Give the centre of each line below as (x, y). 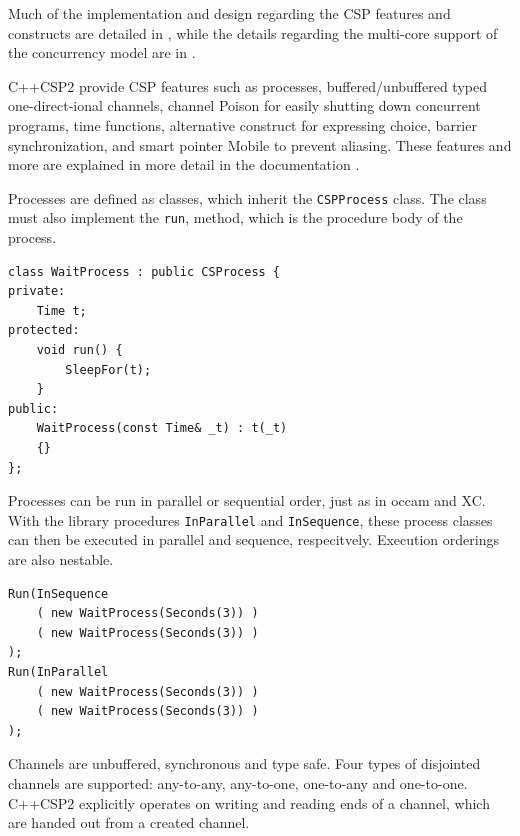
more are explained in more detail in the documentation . (184, 164)
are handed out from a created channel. (129, 822)
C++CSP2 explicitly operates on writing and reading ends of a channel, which (249, 802)
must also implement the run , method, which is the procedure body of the (235, 217)
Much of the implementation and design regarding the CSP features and (229, 13)
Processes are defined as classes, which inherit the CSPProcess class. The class (247, 197)
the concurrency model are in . (102, 52)
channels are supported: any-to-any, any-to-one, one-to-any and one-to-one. (238, 782)
